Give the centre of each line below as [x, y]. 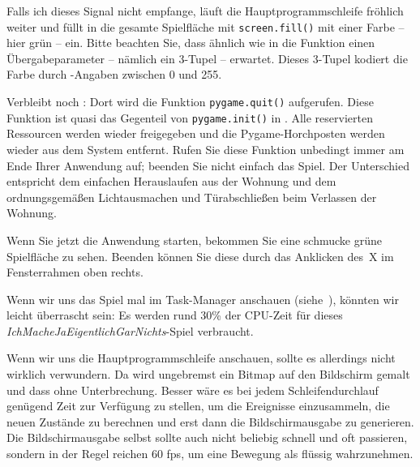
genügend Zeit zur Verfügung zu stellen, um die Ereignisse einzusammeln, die [198, 406]
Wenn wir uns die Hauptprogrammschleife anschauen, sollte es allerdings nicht [201, 358]
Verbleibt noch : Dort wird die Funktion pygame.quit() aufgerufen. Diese [190, 102]
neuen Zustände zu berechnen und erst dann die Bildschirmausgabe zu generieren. [210, 421]
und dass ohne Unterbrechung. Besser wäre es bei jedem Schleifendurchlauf [193, 390]
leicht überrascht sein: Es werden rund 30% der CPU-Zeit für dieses [175, 315]
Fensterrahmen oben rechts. [75, 272]
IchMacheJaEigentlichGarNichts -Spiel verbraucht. [130, 330]
